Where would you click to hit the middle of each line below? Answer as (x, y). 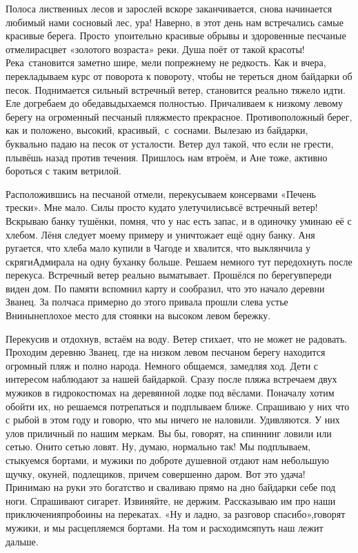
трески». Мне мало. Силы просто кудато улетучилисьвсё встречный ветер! (162, 207)
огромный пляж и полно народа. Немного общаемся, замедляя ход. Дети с (162, 365)
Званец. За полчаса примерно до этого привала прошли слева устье (147, 302)
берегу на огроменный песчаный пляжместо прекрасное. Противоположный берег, (179, 116)
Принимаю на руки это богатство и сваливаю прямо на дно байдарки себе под (171, 487)
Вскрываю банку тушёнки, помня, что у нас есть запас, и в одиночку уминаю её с (179, 220)
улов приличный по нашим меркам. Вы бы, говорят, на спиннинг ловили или (169, 433)
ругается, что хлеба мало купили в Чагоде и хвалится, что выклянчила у (158, 248)
